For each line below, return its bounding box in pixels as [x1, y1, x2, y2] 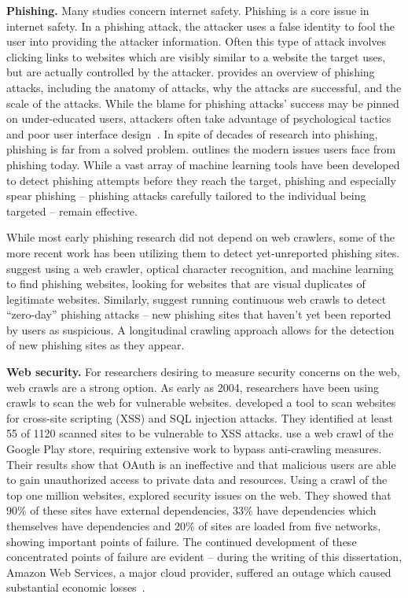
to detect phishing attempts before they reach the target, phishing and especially [6, 172, 396, 188]
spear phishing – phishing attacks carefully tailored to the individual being [6, 187, 366, 204]
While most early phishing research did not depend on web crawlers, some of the [6, 229, 395, 245]
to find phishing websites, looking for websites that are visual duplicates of [6, 275, 366, 292]
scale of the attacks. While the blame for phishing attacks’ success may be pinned [6, 94, 399, 111]
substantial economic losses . [6, 579, 145, 596]
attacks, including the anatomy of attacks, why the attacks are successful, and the [6, 79, 402, 95]
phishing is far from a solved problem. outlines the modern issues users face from [6, 141, 396, 157]
